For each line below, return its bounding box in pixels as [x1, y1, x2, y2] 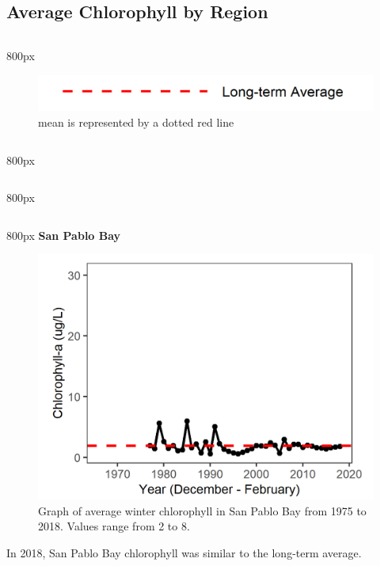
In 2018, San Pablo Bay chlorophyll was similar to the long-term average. [6, 544, 362, 560]
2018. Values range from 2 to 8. [38, 518, 190, 534]
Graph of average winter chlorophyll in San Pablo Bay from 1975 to [38, 502, 367, 519]
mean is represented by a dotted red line [38, 113, 234, 130]
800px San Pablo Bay [6, 226, 121, 243]
